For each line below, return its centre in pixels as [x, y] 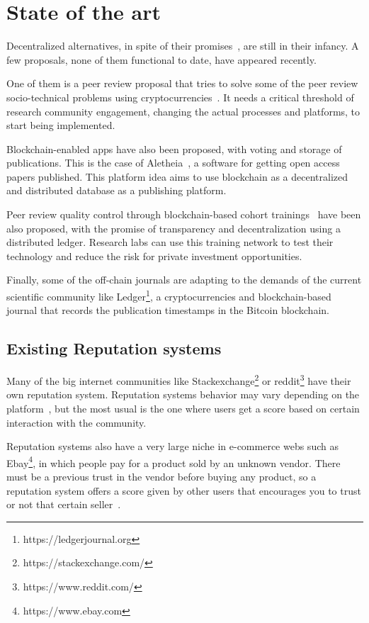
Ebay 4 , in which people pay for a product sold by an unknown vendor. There [174, 461]
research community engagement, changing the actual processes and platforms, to [183, 111]
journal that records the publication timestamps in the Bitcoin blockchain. [168, 310]
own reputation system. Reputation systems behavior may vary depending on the [183, 394]
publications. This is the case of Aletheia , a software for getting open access [173, 163]
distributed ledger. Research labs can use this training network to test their [170, 242]
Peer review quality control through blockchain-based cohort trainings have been [184, 214]
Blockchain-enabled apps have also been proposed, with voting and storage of [174, 148]
